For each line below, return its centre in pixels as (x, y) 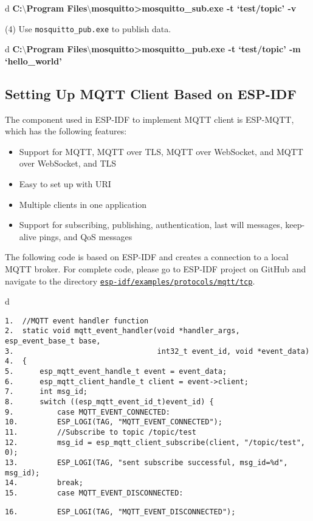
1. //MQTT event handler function (77, 321)
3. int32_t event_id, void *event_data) (157, 351)
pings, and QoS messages (86, 236)
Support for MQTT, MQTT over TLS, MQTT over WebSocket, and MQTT (161, 151)
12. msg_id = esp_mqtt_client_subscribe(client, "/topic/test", (155, 442)
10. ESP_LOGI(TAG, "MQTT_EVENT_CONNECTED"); (114, 422)
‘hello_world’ (33, 60)
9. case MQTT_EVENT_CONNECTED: (88, 412)
